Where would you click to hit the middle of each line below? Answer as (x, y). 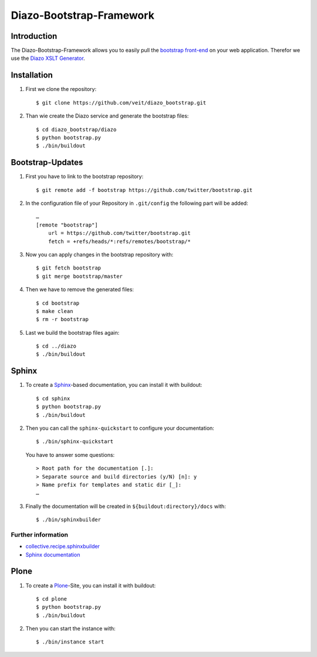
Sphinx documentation (53, 554)
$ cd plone (52, 599)
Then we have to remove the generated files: (80, 289)
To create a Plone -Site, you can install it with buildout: (91, 585)
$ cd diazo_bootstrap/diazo (76, 129)
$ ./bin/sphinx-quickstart (75, 442)
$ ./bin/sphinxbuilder (69, 520)
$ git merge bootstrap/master (80, 276)
